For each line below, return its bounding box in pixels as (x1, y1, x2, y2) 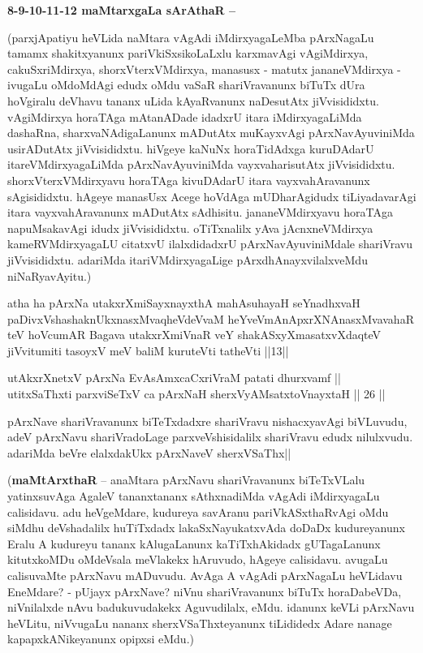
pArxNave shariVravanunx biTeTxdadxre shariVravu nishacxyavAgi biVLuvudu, (7, 412, 408, 429)
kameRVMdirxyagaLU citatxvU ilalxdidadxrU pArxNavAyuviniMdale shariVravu (7, 235, 412, 252)
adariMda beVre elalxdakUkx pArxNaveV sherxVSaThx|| (7, 444, 291, 461)
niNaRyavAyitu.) (7, 267, 92, 284)
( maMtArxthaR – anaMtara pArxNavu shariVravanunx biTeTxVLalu (7, 471, 365, 488)
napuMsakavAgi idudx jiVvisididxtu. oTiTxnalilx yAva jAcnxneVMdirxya (7, 219, 373, 236)
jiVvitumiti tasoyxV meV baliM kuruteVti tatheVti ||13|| (7, 342, 289, 359)
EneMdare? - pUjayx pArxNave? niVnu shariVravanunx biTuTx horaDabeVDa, (7, 582, 402, 599)
